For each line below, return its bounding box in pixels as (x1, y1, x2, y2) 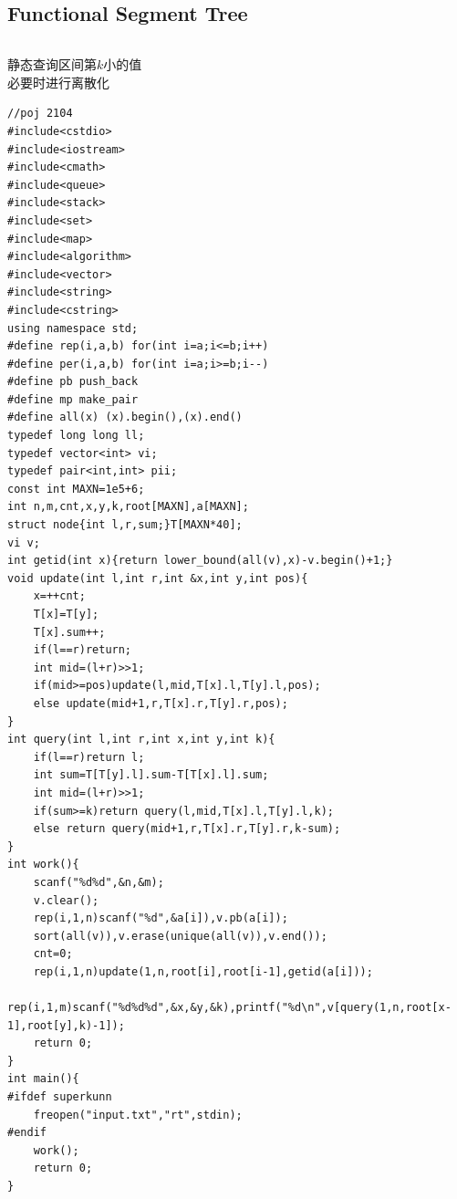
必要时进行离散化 (7, 72, 109, 91)
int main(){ (7, 1072, 79, 1086)
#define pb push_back (7, 375, 139, 389)
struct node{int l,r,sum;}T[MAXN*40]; (7, 518, 243, 532)
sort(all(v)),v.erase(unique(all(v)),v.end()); (33, 929, 327, 943)
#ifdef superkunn (7, 1090, 112, 1104)
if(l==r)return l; (33, 750, 145, 764)
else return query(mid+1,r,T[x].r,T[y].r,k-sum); (33, 822, 341, 836)
